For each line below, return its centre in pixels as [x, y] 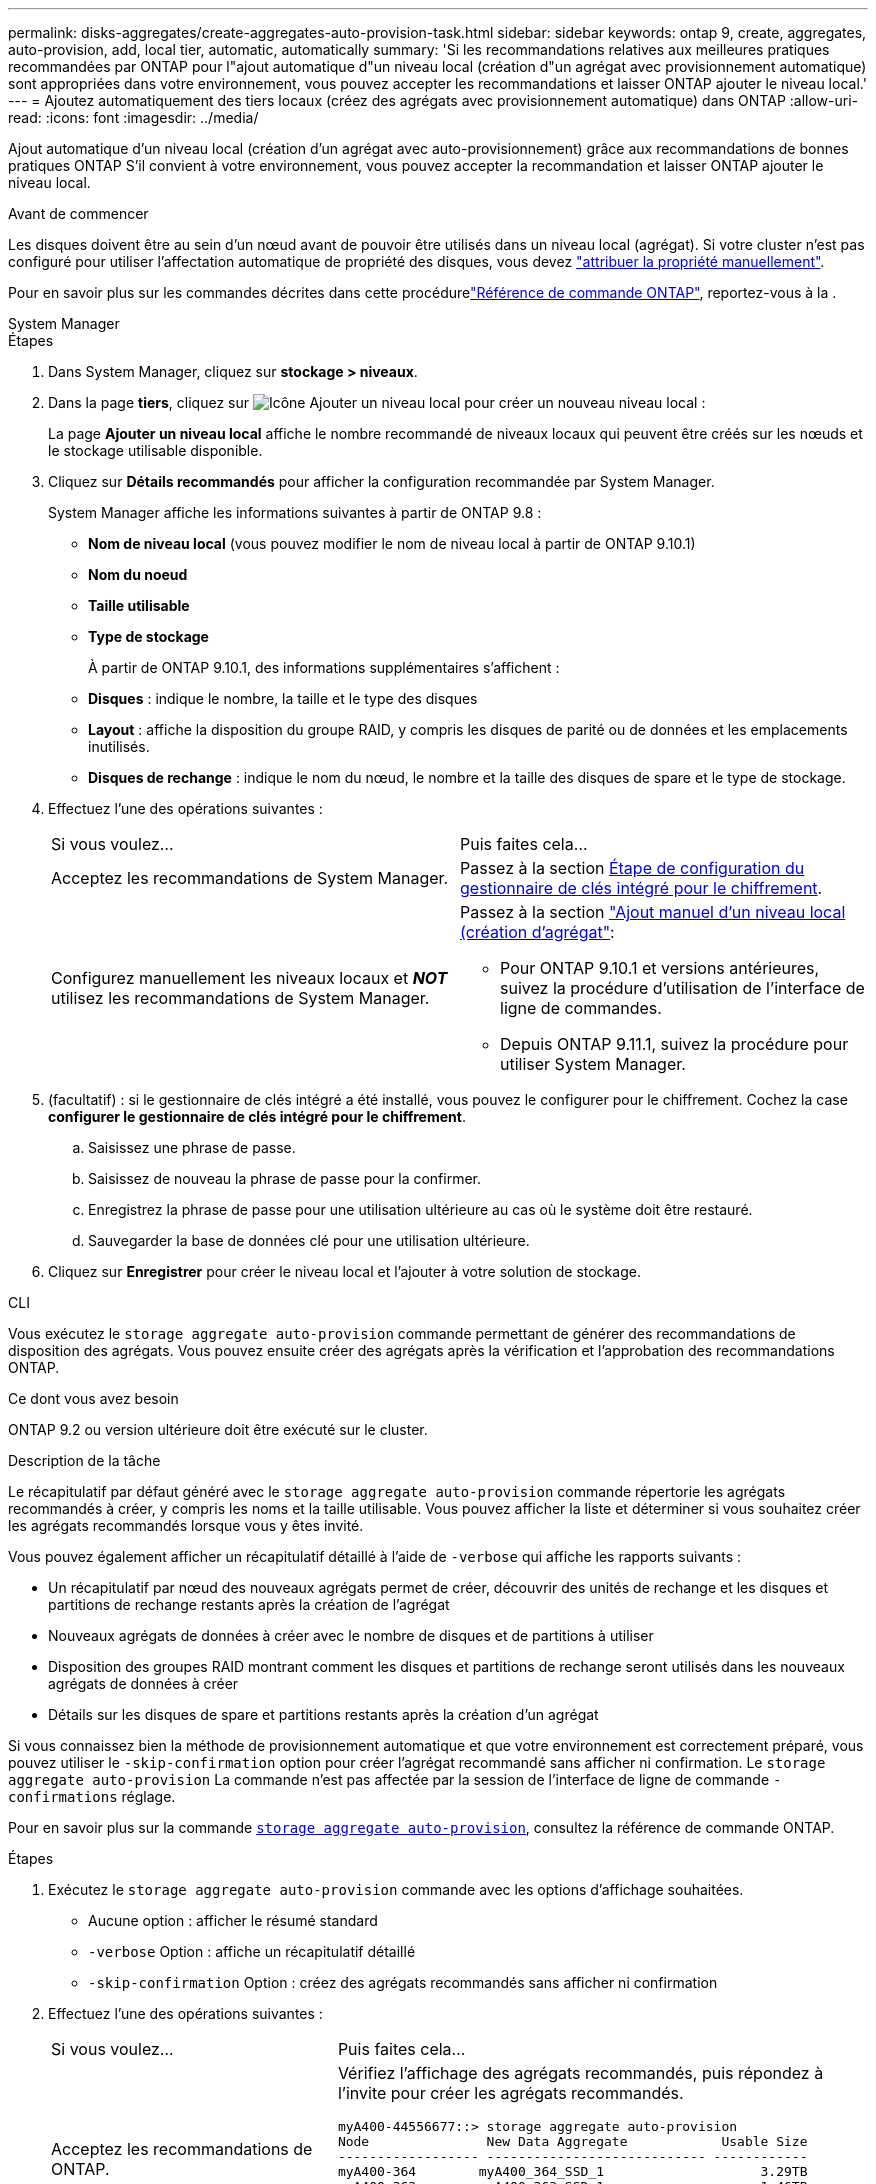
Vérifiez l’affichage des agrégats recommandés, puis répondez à [580, 2073]
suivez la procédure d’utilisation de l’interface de [682, 988]
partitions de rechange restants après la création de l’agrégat [249, 1604]
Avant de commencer [78, 213]
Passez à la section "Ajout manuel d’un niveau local [653, 912]
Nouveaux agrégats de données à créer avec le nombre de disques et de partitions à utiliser [351, 1635]
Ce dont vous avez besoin [93, 1398]
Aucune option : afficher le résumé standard [233, 1920]
